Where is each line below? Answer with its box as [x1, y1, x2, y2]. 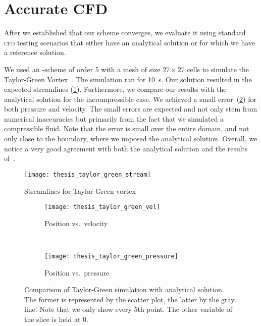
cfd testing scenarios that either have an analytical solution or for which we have [4, 37, 255, 47]
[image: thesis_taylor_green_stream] [24, 171, 151, 178]
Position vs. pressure [44, 267, 110, 278]
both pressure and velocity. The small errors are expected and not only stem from [4, 103, 257, 114]
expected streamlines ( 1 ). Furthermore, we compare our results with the [4, 84, 227, 94]
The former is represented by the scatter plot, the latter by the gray [24, 294, 235, 304]
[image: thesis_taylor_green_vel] [44, 203, 161, 211]
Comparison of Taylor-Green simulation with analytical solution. [24, 284, 224, 295]
